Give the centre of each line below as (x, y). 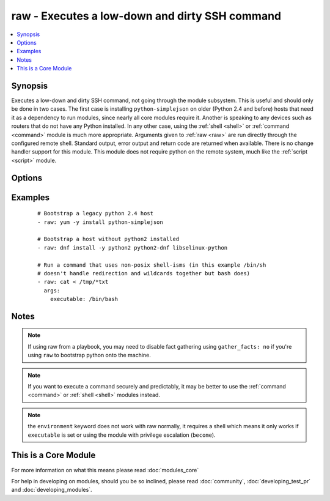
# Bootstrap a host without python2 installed (108, 239)
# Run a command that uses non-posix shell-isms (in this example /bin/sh (152, 265)
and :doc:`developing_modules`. (52, 490)
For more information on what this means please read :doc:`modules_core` (105, 470)
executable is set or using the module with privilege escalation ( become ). (122, 435)
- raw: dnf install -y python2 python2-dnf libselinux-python (133, 247)
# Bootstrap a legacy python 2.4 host (96, 213)
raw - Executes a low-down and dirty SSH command (146, 16)
